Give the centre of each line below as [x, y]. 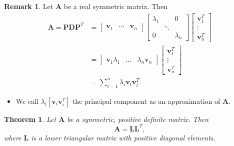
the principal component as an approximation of [146, 101]
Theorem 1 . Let [30, 119]
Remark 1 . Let [29, 6]
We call [27, 101]
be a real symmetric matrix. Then [116, 6]
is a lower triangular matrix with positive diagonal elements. [123, 137]
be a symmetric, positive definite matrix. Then [138, 119]
